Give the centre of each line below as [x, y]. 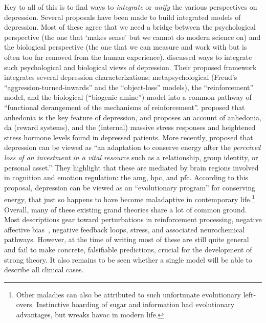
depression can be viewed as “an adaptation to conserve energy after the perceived [132, 147]
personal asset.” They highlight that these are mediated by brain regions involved [131, 167]
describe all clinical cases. [44, 270]
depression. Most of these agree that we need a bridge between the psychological [130, 27]
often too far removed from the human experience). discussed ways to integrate [128, 57]
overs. [25, 304]
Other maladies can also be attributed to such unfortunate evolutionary [128, 294]
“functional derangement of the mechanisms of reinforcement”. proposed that [125, 107]
